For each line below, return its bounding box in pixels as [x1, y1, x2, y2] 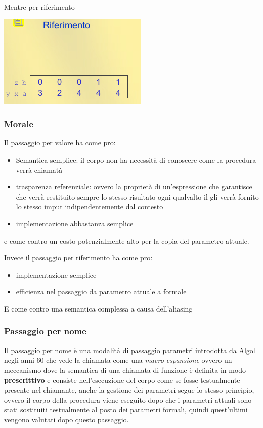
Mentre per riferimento [4, 2, 75, 12]
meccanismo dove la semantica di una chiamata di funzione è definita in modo [4, 364, 246, 375]
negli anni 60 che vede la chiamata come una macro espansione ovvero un [4, 355, 232, 365]
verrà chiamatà [16, 164, 63, 175]
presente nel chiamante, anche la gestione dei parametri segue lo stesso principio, [4, 384, 254, 395]
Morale [4, 118, 34, 130]
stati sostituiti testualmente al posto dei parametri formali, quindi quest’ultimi [4, 404, 248, 415]
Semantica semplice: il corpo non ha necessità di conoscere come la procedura [16, 154, 256, 165]
